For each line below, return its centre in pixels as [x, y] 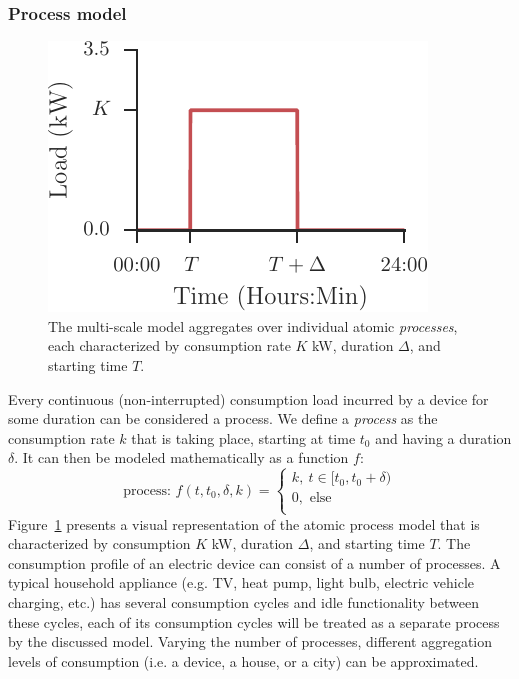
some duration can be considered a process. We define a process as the [223, 418]
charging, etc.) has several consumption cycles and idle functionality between [243, 601]
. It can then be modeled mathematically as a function [181, 457]
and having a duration [443, 437]
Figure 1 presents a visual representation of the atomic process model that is [244, 523]
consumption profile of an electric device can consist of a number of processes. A [254, 562]
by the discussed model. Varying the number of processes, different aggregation [250, 641]
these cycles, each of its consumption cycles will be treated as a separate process [254, 621]
